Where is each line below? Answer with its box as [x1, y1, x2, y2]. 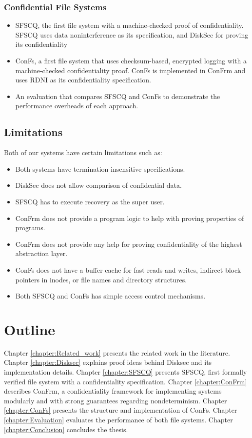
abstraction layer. [15, 248, 68, 259]
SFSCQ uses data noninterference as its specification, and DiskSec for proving [15, 29, 249, 40]
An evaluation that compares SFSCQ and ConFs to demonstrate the [15, 91, 220, 101]
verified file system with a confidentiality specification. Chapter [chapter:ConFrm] [4, 376, 247, 386]
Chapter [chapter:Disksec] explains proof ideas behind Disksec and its [4, 357, 212, 367]
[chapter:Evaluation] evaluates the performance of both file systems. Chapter [4, 414, 233, 424]
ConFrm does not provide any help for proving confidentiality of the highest [15, 239, 242, 249]
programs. [15, 222, 45, 233]
